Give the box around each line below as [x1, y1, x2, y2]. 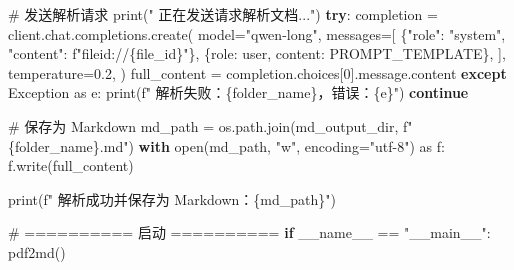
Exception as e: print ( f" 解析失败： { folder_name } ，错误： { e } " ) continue [8, 82, 469, 103]
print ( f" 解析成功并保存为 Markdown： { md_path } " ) [8, 188, 336, 209]
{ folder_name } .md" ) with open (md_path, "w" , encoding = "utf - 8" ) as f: [8, 135, 445, 156]
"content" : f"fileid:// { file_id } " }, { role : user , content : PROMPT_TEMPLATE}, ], [8, 43, 506, 64]
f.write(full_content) [8, 155, 134, 176]
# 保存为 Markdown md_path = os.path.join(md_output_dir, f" [8, 115, 413, 136]
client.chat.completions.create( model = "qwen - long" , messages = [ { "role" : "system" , [8, 23, 506, 44]
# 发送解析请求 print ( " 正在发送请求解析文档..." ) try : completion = [8, 4, 438, 24]
